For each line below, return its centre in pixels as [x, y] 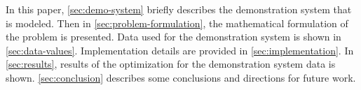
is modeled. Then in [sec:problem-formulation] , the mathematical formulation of [177, 23]
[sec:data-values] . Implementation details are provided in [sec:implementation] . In [180, 50]
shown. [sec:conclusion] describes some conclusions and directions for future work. [181, 77]
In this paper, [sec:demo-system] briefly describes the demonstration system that [179, 9]
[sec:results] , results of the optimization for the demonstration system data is [171, 64]
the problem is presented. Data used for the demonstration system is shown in [173, 37]
